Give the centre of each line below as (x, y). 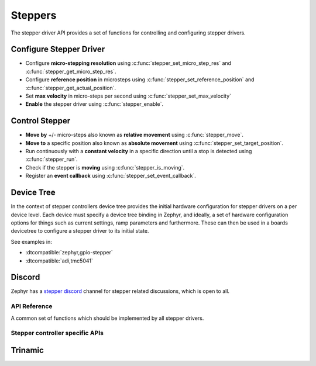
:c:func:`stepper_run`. (52, 159)
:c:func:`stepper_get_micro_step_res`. (71, 71)
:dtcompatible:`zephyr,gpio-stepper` (69, 253)
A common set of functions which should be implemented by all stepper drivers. (107, 318)
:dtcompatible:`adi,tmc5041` (59, 261)
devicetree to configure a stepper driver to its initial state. (80, 231)
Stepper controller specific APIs (57, 333)
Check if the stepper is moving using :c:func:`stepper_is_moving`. (105, 167)
